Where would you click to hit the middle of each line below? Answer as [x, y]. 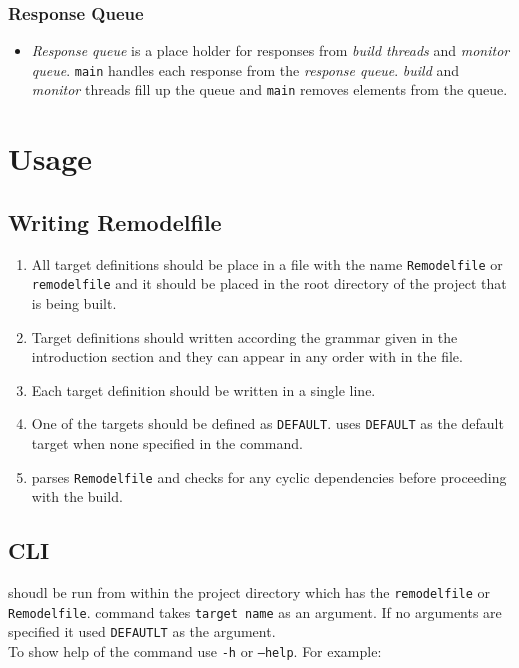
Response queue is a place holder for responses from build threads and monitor [270, 50]
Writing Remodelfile [115, 221]
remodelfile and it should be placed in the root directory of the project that [269, 283]
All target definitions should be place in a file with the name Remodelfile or [267, 263]
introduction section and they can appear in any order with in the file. [247, 356]
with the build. [77, 496]
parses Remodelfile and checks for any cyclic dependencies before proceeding [269, 476]
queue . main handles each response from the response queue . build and [245, 69]
